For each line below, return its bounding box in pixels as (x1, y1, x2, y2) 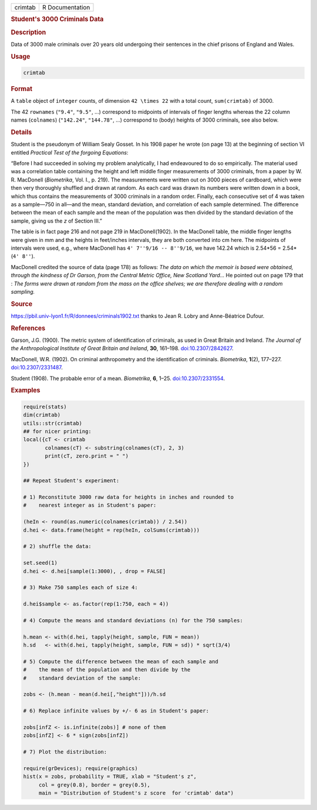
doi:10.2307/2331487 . (11, 364, 63, 371)
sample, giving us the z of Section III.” (11, 217, 102, 224)
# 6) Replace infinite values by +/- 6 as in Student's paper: (23, 708, 210, 714)
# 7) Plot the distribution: (23, 749, 107, 755)
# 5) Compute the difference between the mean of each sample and (23, 658, 218, 665)
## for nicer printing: (23, 428, 92, 435)
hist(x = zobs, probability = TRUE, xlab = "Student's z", (23, 773, 197, 780)
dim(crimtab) (23, 412, 61, 418)
